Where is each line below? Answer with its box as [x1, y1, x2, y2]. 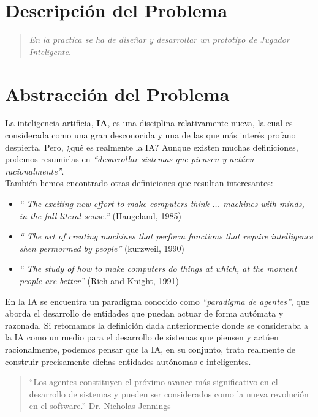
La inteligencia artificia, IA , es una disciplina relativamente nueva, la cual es [5, 116, 293, 129]
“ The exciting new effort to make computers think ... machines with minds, [19, 197, 305, 209]
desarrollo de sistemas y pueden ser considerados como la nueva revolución [29, 387, 309, 400]
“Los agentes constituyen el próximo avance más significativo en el [29, 375, 278, 388]
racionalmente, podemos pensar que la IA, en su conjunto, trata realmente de [5, 342, 296, 355]
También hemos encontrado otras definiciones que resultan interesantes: [5, 176, 273, 189]
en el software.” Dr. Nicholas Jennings [29, 399, 171, 412]
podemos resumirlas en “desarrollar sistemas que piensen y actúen [5, 152, 254, 165]
